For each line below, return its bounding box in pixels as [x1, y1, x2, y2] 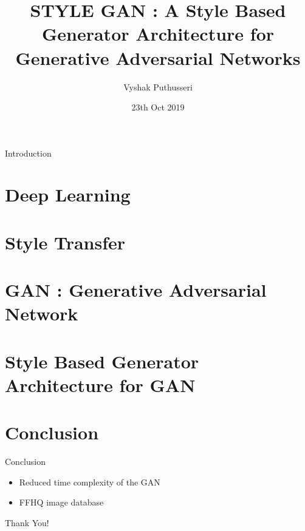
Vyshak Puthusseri [123, 80, 193, 93]
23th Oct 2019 [131, 101, 185, 113]
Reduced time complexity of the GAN [19, 475, 160, 488]
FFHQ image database [19, 496, 104, 509]
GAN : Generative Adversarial [5, 277, 267, 302]
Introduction [5, 146, 52, 159]
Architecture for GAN [5, 372, 196, 397]
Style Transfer [5, 229, 126, 254]
